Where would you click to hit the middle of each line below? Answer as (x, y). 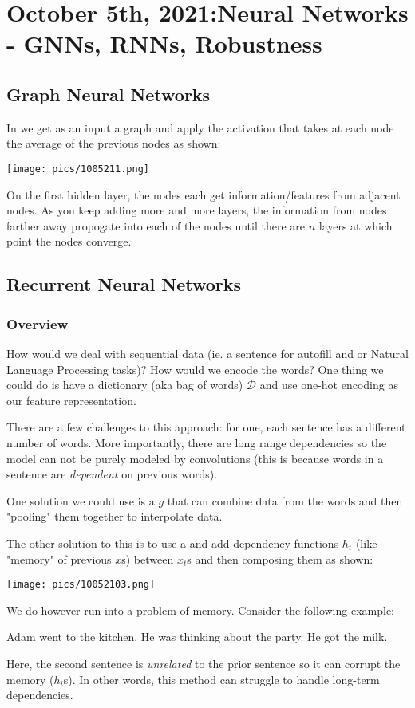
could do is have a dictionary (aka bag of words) (125, 385)
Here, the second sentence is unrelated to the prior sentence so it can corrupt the (204, 663)
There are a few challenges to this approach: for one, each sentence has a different (206, 427)
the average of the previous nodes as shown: (114, 143)
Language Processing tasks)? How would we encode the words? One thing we (195, 369)
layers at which (356, 225)
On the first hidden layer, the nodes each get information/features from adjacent (204, 194)
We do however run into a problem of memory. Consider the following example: (200, 610)
